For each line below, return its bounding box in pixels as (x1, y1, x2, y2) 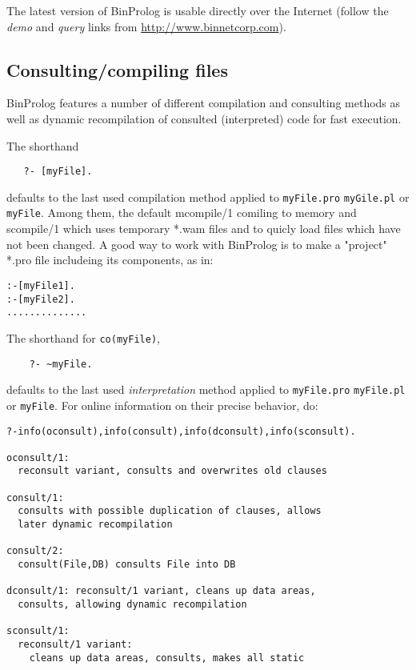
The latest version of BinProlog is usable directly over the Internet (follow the (6, 2, 389, 18)
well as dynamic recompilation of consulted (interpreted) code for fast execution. (6, 110, 402, 126)
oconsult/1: (6, 451, 70, 463)
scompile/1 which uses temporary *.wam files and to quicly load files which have (6, 220, 401, 237)
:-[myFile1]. (6, 279, 75, 291)
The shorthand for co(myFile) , (6, 329, 160, 346)
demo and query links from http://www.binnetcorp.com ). (6, 18, 286, 34)
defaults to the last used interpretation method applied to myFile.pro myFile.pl (6, 381, 406, 398)
